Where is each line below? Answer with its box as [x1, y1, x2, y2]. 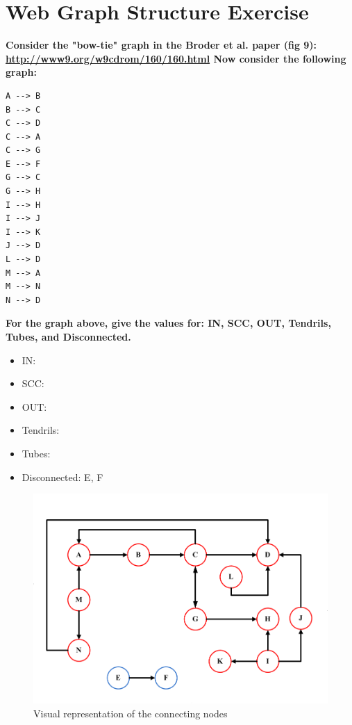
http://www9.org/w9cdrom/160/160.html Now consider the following [6, 51, 346, 65]
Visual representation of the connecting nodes [33, 706, 228, 720]
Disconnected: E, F [22, 469, 103, 484]
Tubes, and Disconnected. [6, 329, 131, 343]
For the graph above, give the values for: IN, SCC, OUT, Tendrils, [6, 316, 331, 330]
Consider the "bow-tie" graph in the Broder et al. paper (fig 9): [6, 38, 317, 52]
